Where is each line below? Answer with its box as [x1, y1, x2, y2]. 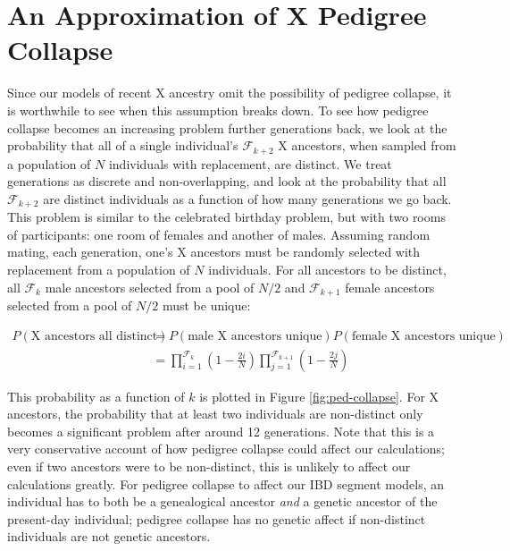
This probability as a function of [7, 386, 185, 405]
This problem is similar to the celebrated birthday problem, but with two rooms [7, 208, 446, 226]
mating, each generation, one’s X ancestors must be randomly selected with [7, 242, 421, 261]
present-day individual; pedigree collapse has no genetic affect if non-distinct [7, 509, 426, 528]
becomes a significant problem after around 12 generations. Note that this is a [7, 421, 435, 440]
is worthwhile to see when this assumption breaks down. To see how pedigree [7, 100, 429, 119]
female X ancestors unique [351, 329, 496, 343]
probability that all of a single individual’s [7, 136, 238, 155]
